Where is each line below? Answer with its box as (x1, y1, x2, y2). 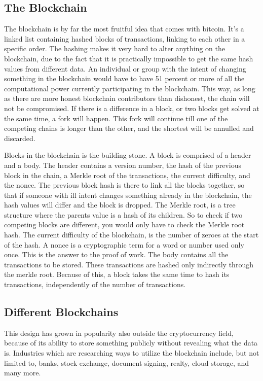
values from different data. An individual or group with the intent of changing (4, 63, 246, 74)
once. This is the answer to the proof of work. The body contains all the (4, 249, 229, 260)
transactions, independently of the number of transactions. (4, 279, 186, 290)
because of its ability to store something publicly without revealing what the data (4, 337, 258, 348)
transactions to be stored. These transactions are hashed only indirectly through (4, 259, 253, 269)
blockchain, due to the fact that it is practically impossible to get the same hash (4, 53, 253, 63)
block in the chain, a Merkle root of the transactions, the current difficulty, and (4, 169, 250, 180)
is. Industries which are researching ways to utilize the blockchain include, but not (4, 348, 259, 358)
